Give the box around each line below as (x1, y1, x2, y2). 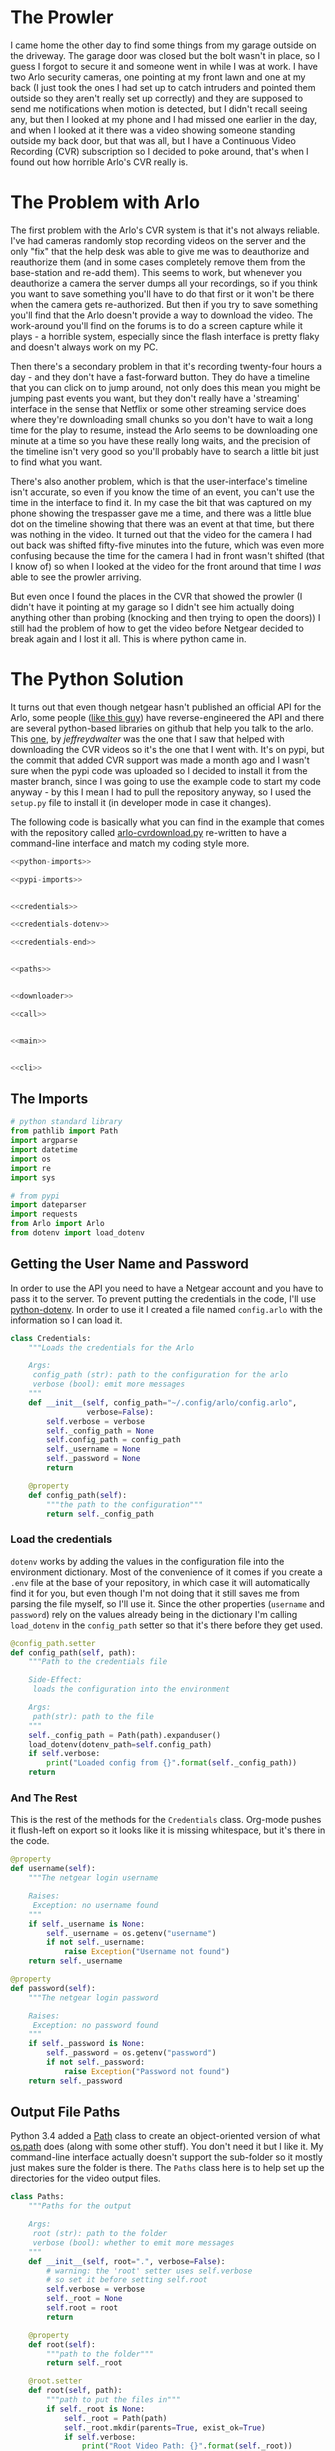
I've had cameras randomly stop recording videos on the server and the (10, 234, 307, 246)
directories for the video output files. (10, 2172, 162, 2185)
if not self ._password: (46, 2057, 145, 2068)
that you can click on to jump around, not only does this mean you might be (10, 381, 322, 393)
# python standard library (10, 1117, 123, 1127)
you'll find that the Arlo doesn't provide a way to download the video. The (10, 309, 313, 321)
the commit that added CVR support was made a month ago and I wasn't (10, 754, 310, 766)
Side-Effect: (28, 1675, 83, 1685)
